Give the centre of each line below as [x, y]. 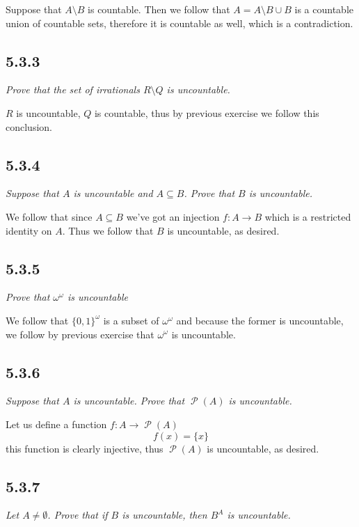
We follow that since [49, 216]
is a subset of [131, 320]
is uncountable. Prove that [129, 401]
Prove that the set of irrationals [73, 89]
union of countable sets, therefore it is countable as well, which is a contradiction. [179, 23]
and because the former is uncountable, [260, 320]
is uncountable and [113, 193]
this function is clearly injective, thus [85, 448]
